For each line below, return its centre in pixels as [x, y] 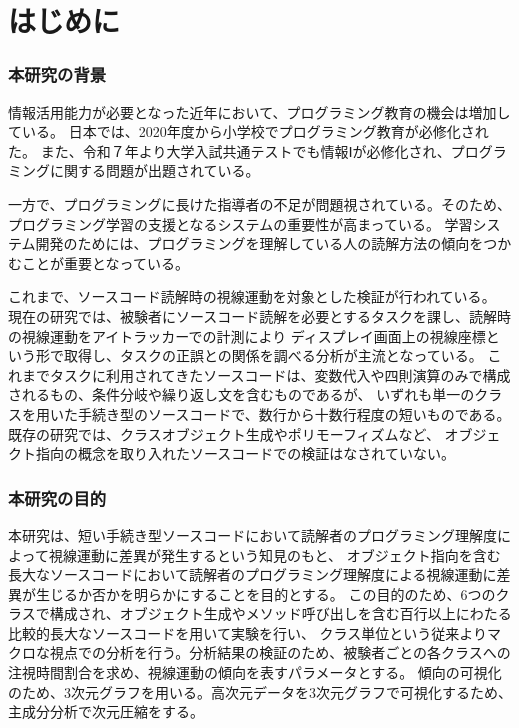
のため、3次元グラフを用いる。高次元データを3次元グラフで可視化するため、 [260, 691]
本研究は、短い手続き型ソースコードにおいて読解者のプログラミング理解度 [252, 534]
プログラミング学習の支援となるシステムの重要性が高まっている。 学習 [240, 223]
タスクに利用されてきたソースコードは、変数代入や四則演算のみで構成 [280, 374]
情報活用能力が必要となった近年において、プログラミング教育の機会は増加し [259, 111]
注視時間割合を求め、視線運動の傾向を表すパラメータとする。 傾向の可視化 [255, 672]
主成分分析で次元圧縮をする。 [106, 711]
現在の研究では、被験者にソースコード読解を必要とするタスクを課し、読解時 [259, 315]
